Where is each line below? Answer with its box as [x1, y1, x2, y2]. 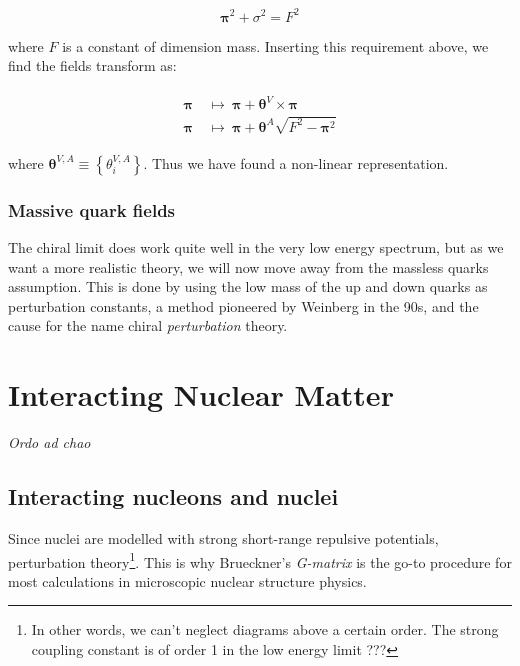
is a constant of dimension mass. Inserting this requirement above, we [62, 35, 489, 56]
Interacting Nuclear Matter [8, 374, 394, 415]
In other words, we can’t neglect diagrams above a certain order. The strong [31, 619, 499, 640]
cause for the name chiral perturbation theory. [8, 315, 288, 336]
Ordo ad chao [8, 432, 91, 453]
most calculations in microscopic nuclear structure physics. [8, 570, 367, 591]
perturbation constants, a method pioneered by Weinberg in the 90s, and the [8, 295, 479, 316]
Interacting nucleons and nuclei [8, 481, 339, 512]
